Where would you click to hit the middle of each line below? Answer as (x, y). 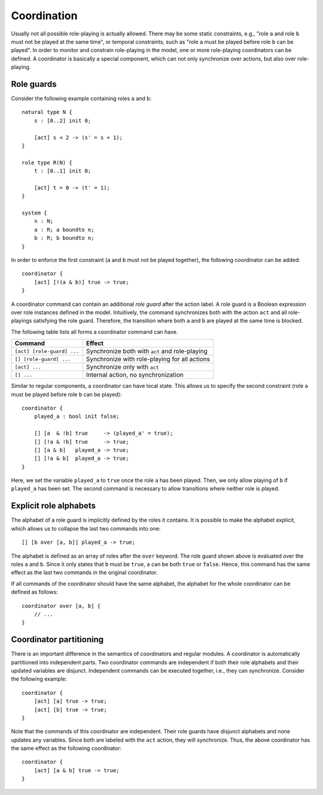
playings (22, 321)
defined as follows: (34, 592)
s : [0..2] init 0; (63, 121)
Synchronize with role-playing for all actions (148, 359)
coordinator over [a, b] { (61, 606)
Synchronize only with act (122, 367)
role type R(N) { (47, 162)
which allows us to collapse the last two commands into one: (86, 528)
